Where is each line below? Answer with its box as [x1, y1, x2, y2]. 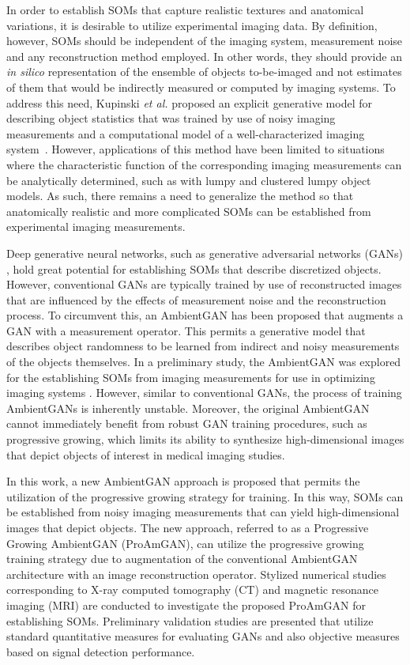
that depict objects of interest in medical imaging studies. [6, 446, 285, 463]
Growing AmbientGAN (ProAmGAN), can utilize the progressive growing [6, 535, 364, 551]
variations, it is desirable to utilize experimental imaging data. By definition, [6, 17, 378, 33]
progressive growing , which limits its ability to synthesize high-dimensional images [6, 431, 404, 448]
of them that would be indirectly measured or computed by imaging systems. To [6, 78, 396, 95]
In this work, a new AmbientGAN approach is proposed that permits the [6, 473, 360, 489]
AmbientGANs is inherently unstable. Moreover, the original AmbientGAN [6, 399, 370, 416]
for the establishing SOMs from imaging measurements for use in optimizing [6, 368, 375, 385]
